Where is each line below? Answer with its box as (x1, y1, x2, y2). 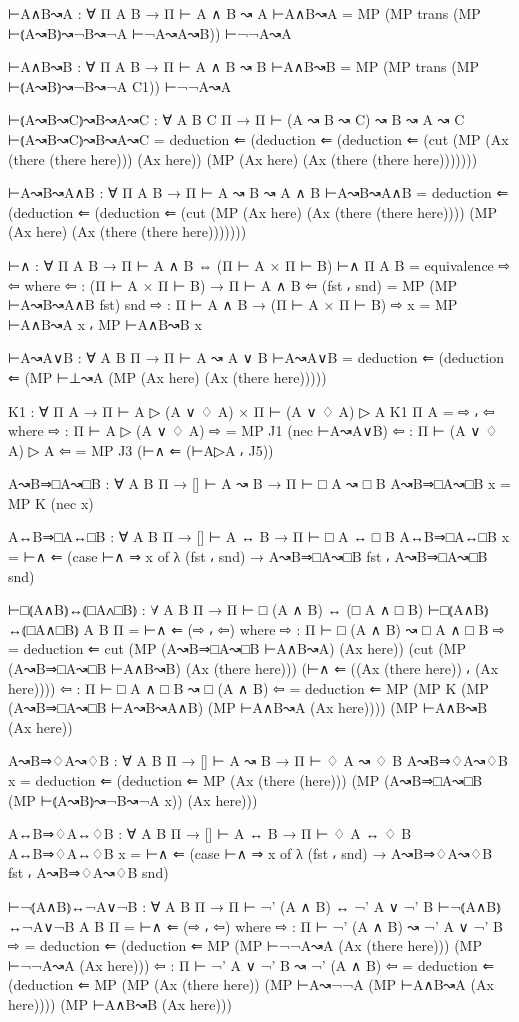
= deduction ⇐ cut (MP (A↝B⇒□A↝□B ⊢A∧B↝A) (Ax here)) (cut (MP (8, 638, 466, 659)
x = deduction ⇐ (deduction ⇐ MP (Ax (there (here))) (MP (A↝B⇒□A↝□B (8, 770, 483, 790)
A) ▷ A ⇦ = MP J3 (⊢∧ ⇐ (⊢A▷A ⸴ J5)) (8, 439, 274, 460)
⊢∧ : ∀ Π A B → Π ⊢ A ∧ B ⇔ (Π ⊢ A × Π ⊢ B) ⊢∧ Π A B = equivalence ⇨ (8, 254, 511, 275)
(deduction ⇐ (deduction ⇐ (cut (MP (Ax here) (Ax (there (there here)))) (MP (8, 201, 498, 222)
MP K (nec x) (8, 492, 94, 513)
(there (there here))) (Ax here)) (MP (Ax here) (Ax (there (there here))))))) (8, 148, 478, 169)
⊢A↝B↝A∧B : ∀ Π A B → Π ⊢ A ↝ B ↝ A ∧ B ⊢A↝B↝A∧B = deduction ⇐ (8, 182, 509, 203)
